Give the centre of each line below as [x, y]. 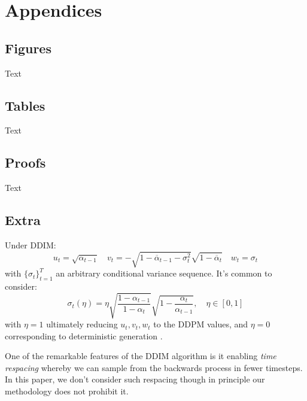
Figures [28, 48]
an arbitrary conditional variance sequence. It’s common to [164, 273]
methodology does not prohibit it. [67, 391]
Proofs [25, 162]
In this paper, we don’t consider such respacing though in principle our [135, 379]
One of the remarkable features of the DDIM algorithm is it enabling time [141, 356]
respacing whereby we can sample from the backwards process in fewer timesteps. [154, 367]
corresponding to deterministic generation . [84, 335]
